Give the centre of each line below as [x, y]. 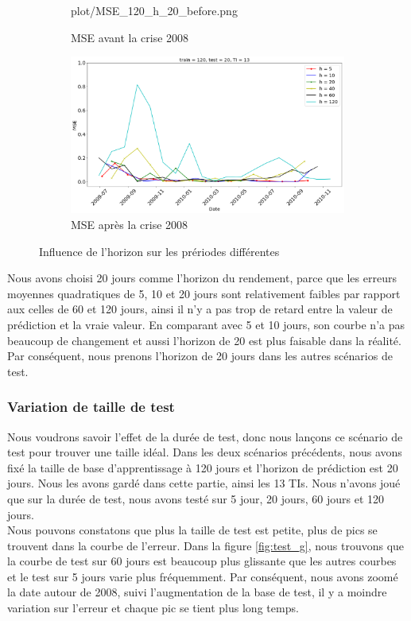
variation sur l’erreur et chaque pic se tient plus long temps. [153, 608]
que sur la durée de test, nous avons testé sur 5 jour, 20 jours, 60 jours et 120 [196, 498]
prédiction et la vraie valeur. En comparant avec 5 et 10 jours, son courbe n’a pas [206, 324]
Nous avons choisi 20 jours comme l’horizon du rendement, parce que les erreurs [202, 278]
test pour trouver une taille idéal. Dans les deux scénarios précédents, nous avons [205, 452]
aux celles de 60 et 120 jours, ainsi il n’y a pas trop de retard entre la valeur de [200, 309]
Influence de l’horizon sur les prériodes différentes [159, 251]
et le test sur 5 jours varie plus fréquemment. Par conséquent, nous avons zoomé [203, 576]
